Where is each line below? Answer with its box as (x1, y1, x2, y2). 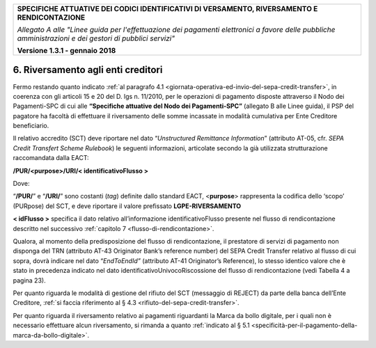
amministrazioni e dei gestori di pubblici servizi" (17, 33, 175, 43)
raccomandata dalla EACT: (13, 154, 90, 162)
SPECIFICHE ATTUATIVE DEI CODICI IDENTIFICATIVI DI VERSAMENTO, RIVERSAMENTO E (17, 4, 318, 13)
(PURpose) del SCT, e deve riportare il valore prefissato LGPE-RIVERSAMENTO (13, 202, 242, 210)
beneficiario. (13, 122, 49, 130)
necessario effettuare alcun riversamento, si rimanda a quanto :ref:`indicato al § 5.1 (13, 321, 250, 330)
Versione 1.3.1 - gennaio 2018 (17, 46, 116, 55)
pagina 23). (13, 276, 46, 285)
